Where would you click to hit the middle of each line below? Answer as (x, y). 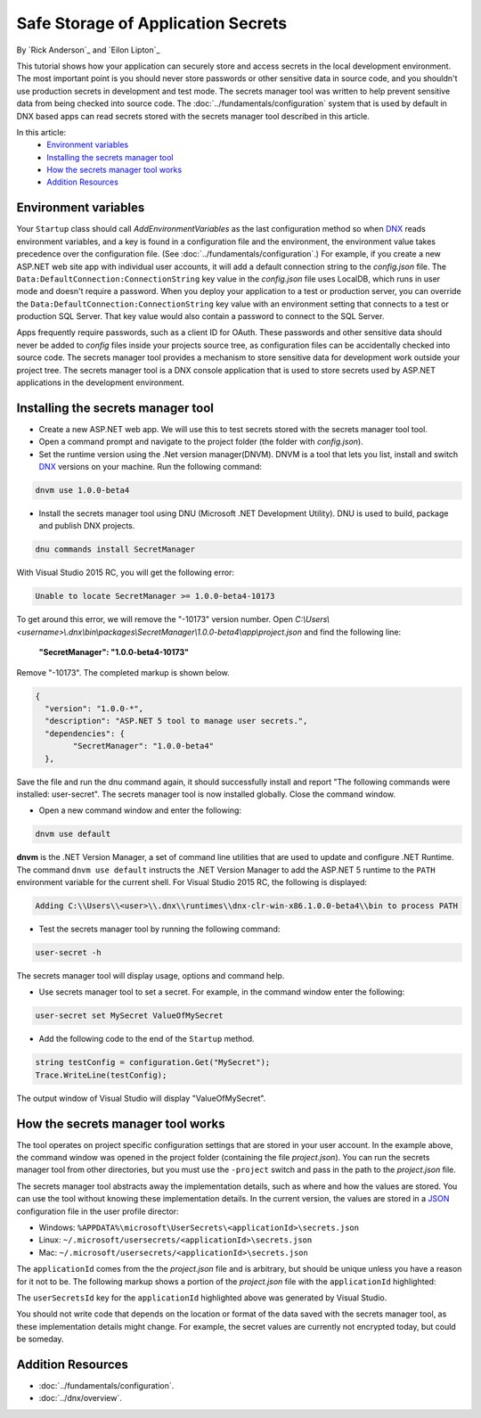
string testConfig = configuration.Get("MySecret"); (153, 1062)
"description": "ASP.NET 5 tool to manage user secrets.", (176, 721)
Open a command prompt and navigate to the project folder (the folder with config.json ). (201, 442)
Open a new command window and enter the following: (140, 810)
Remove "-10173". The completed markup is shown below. (123, 672)
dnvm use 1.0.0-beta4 (82, 491)
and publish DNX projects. (87, 526)
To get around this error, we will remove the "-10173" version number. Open (155, 619)
